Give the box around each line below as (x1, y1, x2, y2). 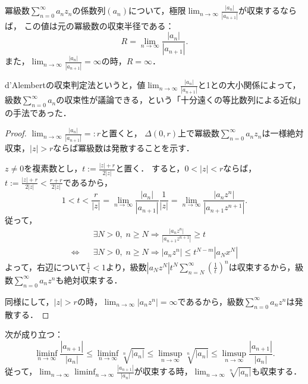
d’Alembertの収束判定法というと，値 (5, 79, 146, 91)
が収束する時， (134, 365, 193, 377)
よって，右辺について (5, 260, 87, 273)
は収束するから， (228, 260, 296, 273)
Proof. (5, 127, 27, 139)
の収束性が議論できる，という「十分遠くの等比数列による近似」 (56, 93, 301, 106)
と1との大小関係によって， (197, 79, 301, 91)
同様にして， (5, 295, 54, 307)
